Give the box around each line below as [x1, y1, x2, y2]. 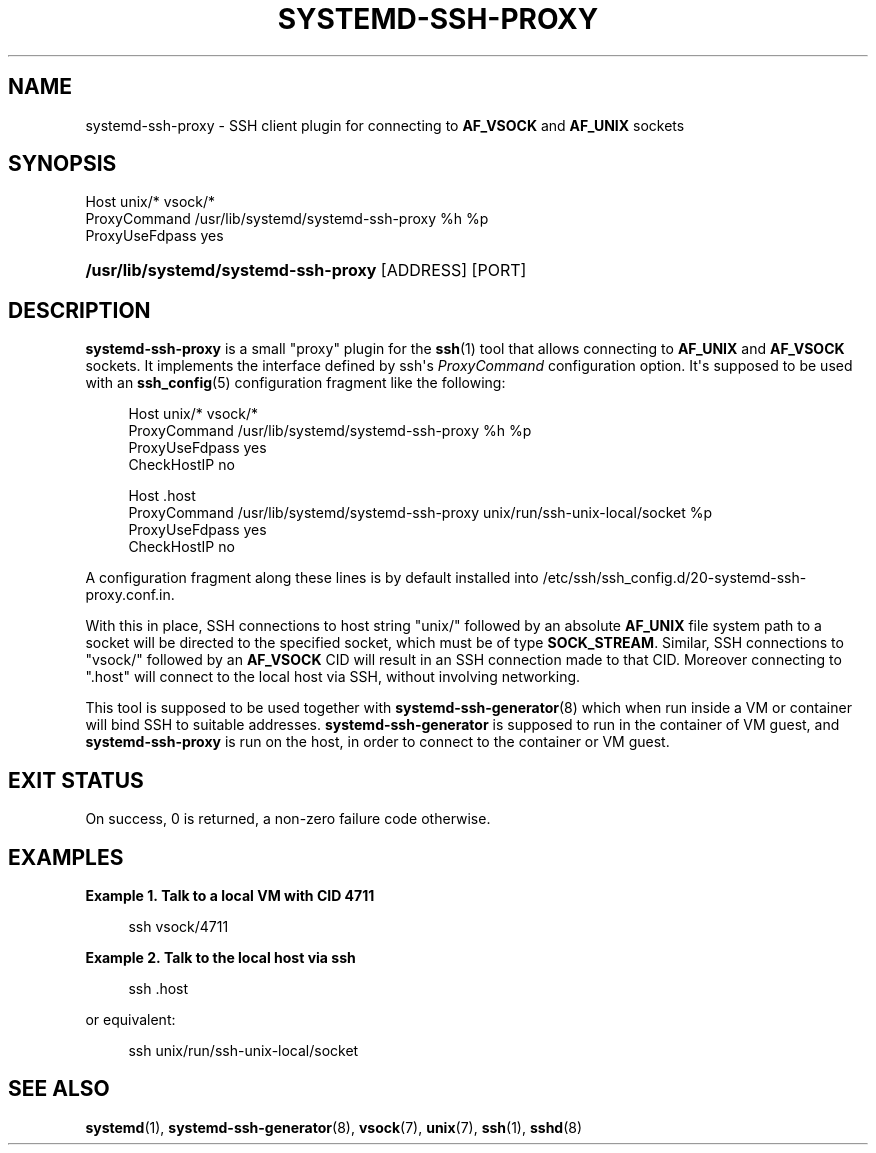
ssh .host [128, 979, 189, 997]
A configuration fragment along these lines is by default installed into [85, 569, 539, 587]
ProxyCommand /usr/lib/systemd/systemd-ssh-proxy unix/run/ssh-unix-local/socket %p [128, 504, 713, 522]
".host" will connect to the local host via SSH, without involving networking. [85, 668, 581, 686]
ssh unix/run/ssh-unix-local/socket [128, 1041, 359, 1059]
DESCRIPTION [8, 297, 151, 323]
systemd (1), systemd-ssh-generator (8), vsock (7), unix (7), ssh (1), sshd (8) [85, 1118, 583, 1136]
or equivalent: [85, 1010, 176, 1028]
